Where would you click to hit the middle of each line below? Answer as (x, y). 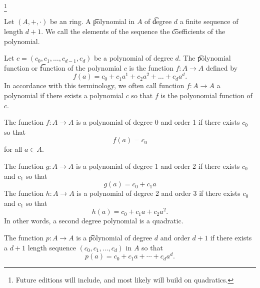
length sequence (52, 247)
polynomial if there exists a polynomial (64, 95)
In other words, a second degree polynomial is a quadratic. (94, 221)
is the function (151, 67)
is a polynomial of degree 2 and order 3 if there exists (158, 193)
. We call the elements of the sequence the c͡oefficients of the (133, 31)
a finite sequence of (209, 21)
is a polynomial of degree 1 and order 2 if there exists (158, 166)
